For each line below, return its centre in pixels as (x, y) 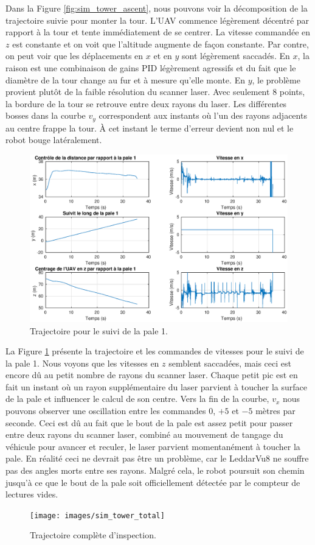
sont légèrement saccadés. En (236, 56)
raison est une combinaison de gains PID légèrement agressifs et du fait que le (151, 67)
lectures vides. (32, 494)
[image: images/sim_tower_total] (97, 515)
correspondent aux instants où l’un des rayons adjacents (203, 115)
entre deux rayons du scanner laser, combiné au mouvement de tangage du (144, 434)
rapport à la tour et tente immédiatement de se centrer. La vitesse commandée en (158, 32)
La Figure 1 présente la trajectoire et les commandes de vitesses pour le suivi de (155, 351)
